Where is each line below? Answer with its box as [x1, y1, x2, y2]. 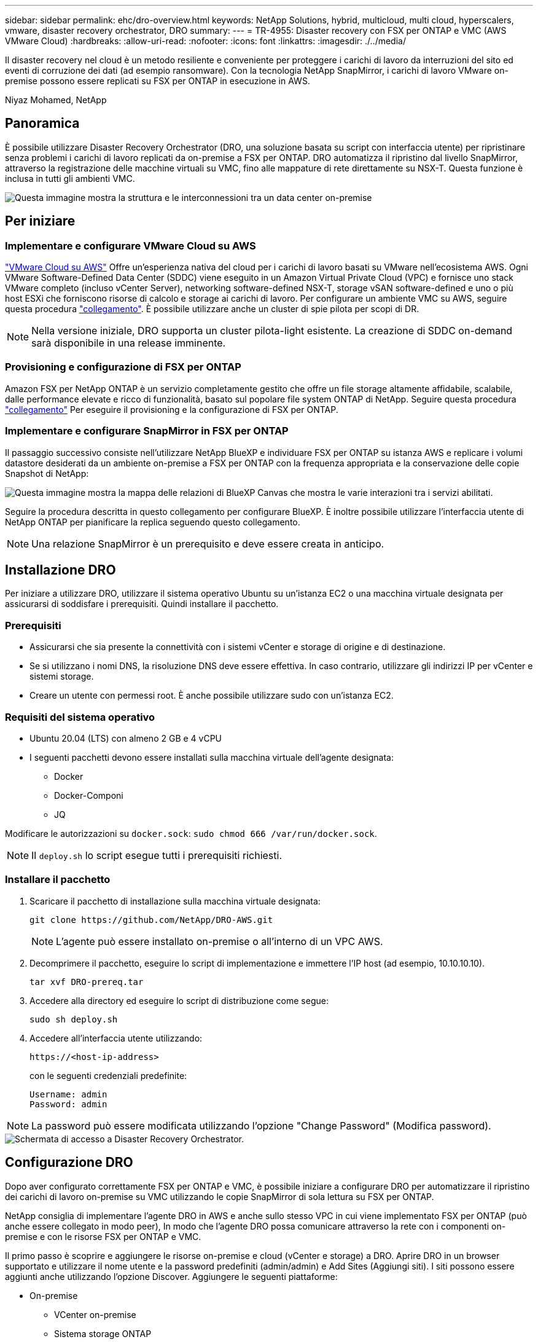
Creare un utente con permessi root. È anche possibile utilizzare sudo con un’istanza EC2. [29, 690, 394, 701]
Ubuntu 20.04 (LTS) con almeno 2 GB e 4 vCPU [29, 732, 222, 744]
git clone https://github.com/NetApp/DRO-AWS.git [29, 914, 273, 925]
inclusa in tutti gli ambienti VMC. [5, 173, 135, 184]
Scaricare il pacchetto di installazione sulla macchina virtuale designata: [29, 895, 321, 906]
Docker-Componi [54, 790, 123, 801]
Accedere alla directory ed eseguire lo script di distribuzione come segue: [29, 995, 329, 1006]
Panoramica [5, 116, 80, 131]
